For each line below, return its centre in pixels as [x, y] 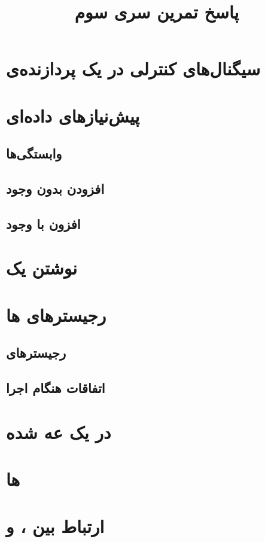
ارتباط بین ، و [55, 526]
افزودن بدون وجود [55, 189]
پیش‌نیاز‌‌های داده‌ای [73, 115]
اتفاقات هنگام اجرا [56, 388]
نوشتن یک [42, 268]
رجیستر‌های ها [56, 314]
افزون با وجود [43, 223]
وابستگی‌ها [34, 153]
